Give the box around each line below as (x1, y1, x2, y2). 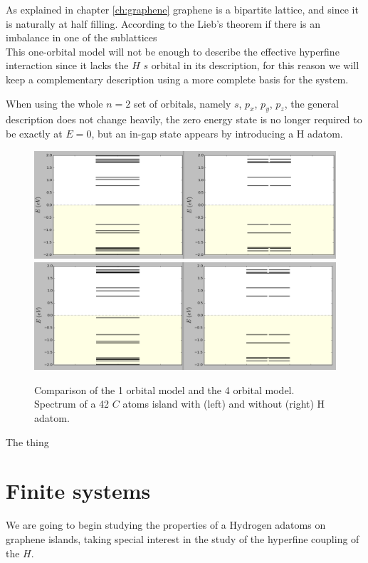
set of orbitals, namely (133, 95, 231, 110)
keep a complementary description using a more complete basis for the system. (6, 71, 349, 86)
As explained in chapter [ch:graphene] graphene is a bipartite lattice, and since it (6, 2, 359, 16)
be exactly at (6, 125, 63, 140)
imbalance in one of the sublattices (6, 30, 157, 45)
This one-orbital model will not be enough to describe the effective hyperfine (6, 43, 340, 58)
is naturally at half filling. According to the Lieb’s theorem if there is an (6, 16, 320, 31)
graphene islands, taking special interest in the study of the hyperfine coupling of (6, 531, 359, 546)
